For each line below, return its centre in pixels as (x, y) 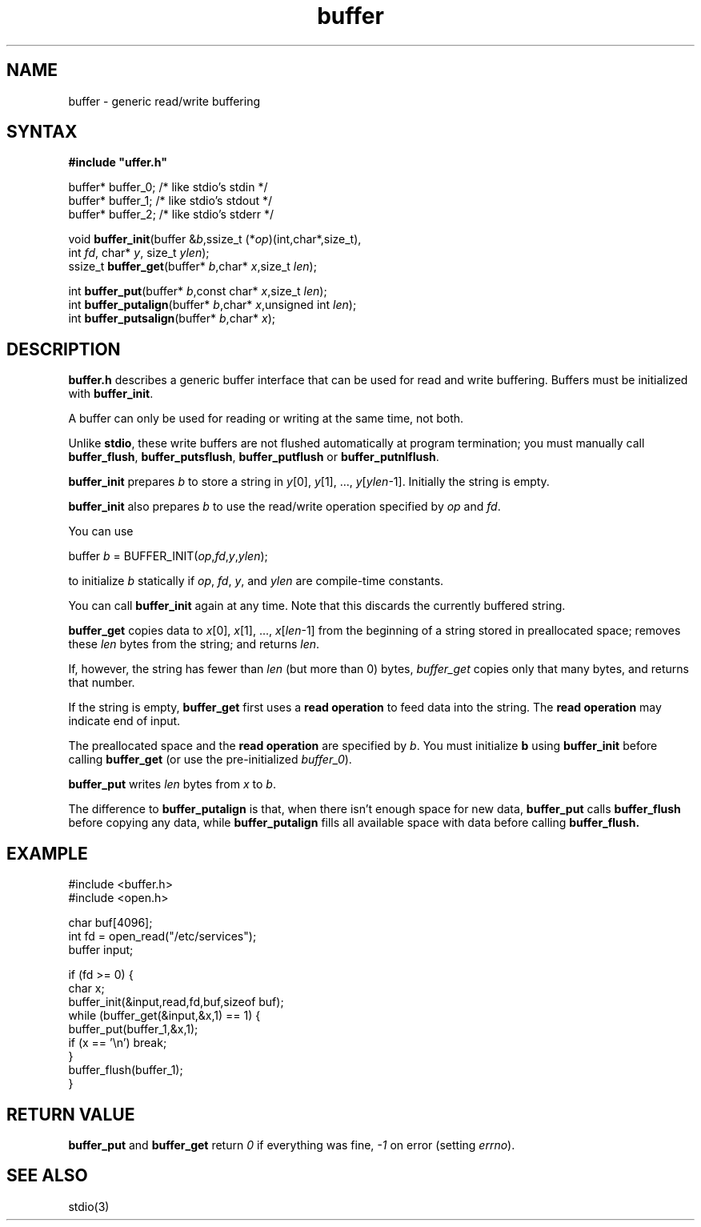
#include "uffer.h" (118, 162)
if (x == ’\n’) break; (118, 1043)
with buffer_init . (111, 394)
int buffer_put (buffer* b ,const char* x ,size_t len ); (198, 291)
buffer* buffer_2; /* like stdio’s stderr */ (171, 215)
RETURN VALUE (71, 1114)
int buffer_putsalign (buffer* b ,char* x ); (172, 319)
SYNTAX (42, 132)
